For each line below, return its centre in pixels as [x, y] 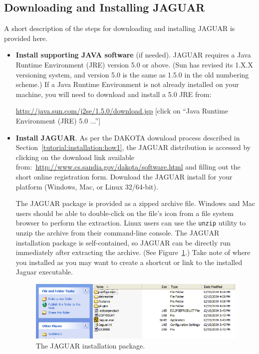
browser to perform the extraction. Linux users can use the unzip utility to [131, 223]
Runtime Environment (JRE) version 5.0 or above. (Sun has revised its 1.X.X [134, 64]
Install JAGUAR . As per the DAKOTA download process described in [128, 137]
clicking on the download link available [75, 157]
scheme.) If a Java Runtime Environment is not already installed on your [127, 84]
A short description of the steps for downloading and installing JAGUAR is [120, 28]
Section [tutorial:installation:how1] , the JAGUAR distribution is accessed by [133, 147]
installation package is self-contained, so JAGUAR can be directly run [123, 242]
